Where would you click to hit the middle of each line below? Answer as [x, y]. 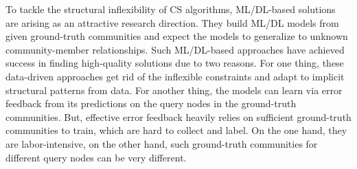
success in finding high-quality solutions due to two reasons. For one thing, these [175, 63]
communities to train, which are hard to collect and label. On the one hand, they [176, 130]
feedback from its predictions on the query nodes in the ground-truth [151, 103]
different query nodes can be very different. [96, 157]
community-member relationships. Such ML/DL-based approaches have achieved [175, 49]
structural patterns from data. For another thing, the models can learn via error [174, 90]
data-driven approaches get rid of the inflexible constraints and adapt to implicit [175, 76]
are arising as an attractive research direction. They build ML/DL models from [172, 22]
